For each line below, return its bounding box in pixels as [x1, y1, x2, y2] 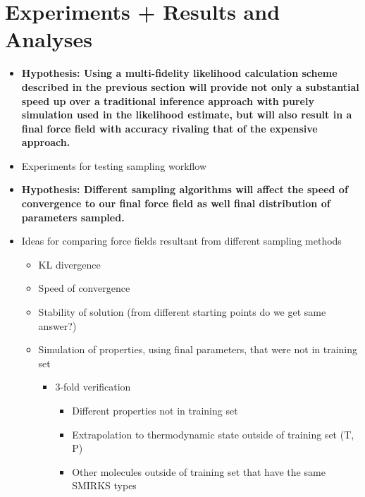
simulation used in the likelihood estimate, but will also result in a [21, 107, 352, 122]
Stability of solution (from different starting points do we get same [38, 305, 326, 319]
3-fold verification [55, 379, 131, 394]
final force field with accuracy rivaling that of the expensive [21, 121, 318, 135]
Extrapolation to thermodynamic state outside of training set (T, [72, 427, 354, 441]
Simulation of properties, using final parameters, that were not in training [38, 342, 358, 357]
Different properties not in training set [72, 403, 238, 417]
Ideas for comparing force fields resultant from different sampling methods [21, 233, 342, 248]
